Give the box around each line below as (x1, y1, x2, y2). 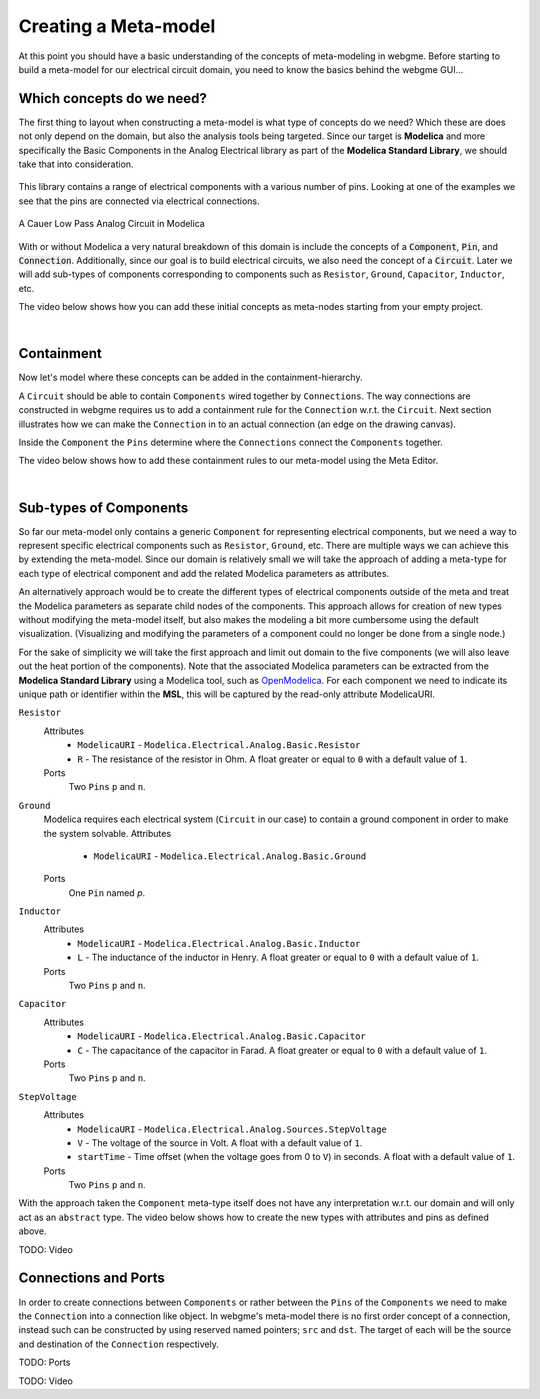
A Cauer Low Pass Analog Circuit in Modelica (18, 218, 205, 230)
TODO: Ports (18, 1356, 71, 1369)
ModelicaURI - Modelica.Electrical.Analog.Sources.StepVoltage (77, 1123, 387, 1135)
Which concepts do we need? (18, 90, 207, 107)
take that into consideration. (18, 158, 134, 170)
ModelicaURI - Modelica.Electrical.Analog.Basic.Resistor (77, 739, 361, 751)
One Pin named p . (68, 886, 146, 899)
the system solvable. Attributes (43, 827, 172, 839)
